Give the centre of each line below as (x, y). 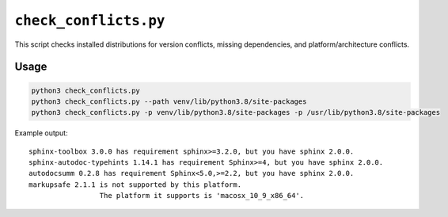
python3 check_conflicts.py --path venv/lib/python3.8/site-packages (169, 101)
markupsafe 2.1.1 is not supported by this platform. (135, 185)
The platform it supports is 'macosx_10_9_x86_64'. (202, 196)
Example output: (41, 133)
